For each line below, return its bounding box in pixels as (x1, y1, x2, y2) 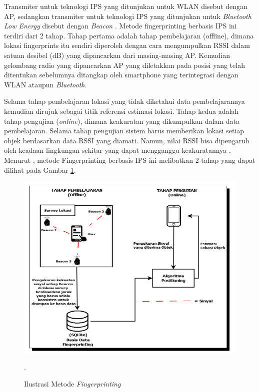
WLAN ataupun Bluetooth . (4, 79, 87, 89)
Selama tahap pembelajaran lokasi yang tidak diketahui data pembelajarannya (4, 96, 245, 106)
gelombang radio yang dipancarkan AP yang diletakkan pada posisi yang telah (4, 59, 245, 70)
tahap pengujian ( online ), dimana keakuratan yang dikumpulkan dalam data (4, 115, 239, 126)
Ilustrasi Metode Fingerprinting (24, 378, 121, 389)
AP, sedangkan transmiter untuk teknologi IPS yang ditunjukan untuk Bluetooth (4, 10, 251, 21)
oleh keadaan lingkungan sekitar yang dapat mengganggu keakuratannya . (4, 145, 231, 155)
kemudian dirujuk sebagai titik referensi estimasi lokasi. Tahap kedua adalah (4, 105, 239, 116)
